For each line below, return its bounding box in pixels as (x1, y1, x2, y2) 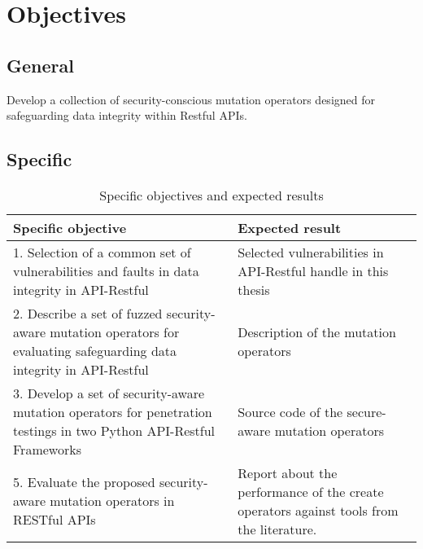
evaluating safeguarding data (13, 340, 177, 360)
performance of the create (238, 481, 384, 501)
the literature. (238, 519, 317, 538)
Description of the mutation (238, 322, 396, 341)
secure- (347, 402, 386, 421)
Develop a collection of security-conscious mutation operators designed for (7, 90, 375, 108)
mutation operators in (50, 491, 175, 511)
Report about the (238, 463, 338, 482)
